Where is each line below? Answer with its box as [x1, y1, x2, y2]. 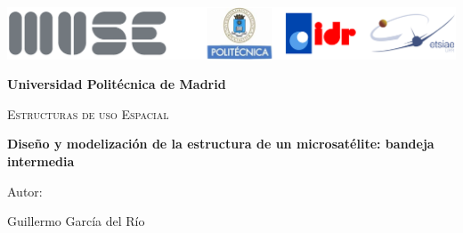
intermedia [7, 151, 75, 170]
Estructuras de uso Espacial [7, 104, 169, 123]
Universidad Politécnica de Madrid [7, 75, 226, 93]
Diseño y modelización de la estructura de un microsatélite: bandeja [7, 134, 435, 153]
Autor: [7, 181, 43, 200]
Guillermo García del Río [7, 212, 145, 230]
